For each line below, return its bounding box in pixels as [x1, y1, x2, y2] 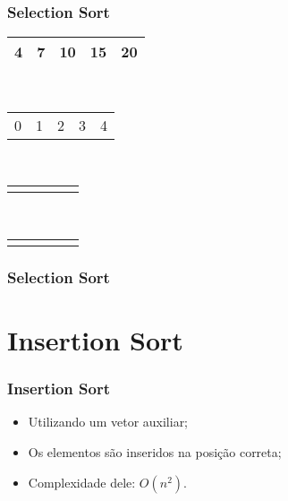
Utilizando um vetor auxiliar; [28, 412, 189, 431]
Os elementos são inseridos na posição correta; [28, 443, 282, 462]
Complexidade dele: [28, 472, 136, 491]
